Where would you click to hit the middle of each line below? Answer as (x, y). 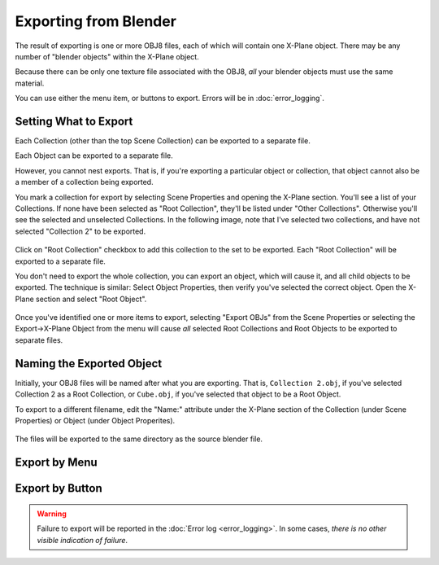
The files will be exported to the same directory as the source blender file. (139, 439)
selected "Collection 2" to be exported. (80, 231)
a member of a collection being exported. (84, 182)
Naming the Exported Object (89, 364)
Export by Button (59, 488)
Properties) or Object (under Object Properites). (95, 420)
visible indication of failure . (83, 540)
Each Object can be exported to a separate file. (94, 155)
